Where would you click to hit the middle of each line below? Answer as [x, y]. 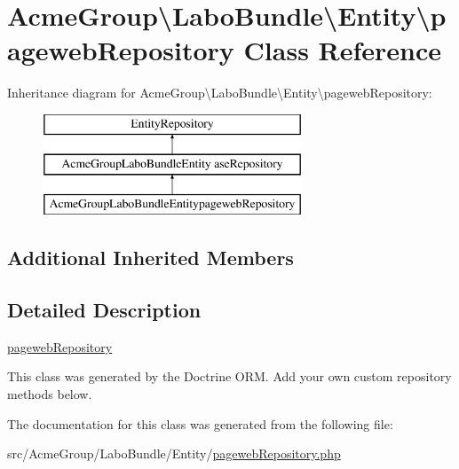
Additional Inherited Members [150, 258]
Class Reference [343, 50]
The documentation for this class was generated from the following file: [200, 423]
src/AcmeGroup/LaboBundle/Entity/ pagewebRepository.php [174, 453]
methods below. [50, 394]
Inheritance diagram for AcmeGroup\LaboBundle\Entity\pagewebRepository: [220, 93]
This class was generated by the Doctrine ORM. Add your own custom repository [229, 376]
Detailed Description [104, 310]
